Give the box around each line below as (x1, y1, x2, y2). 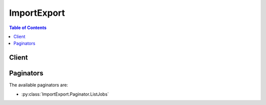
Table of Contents (9, 25, 47, 31)
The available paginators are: (9, 82, 68, 88)
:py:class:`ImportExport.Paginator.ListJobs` (21, 91, 109, 97)
